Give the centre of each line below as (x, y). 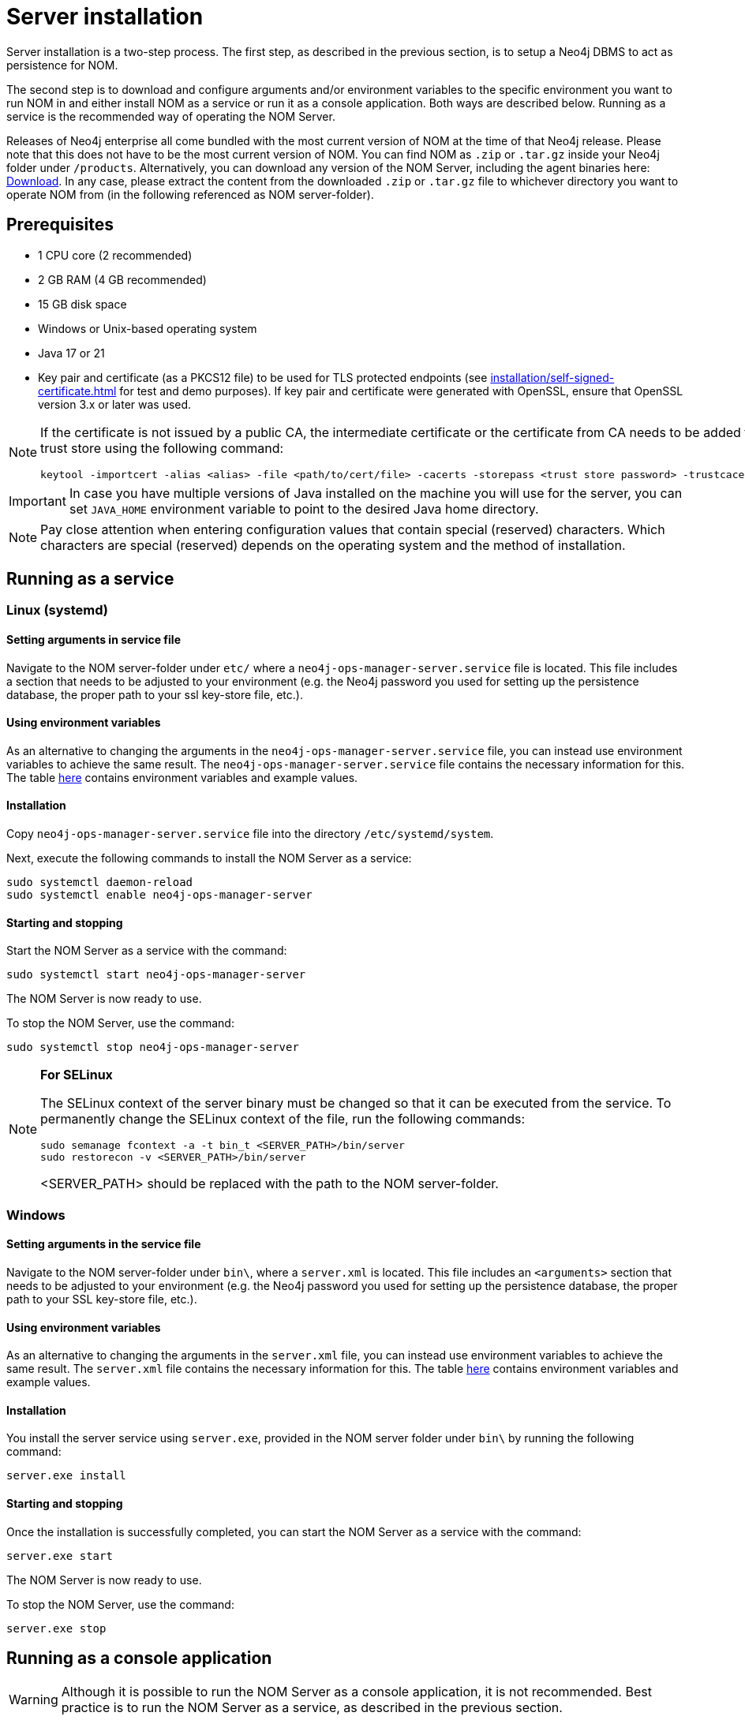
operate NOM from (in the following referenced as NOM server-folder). (190, 194)
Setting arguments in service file (94, 640)
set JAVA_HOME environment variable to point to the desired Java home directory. (304, 509)
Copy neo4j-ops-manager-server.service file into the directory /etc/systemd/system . (250, 834)
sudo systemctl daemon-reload (100, 882)
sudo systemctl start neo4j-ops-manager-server (156, 975)
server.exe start (60, 1555)
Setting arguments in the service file (104, 1244)
